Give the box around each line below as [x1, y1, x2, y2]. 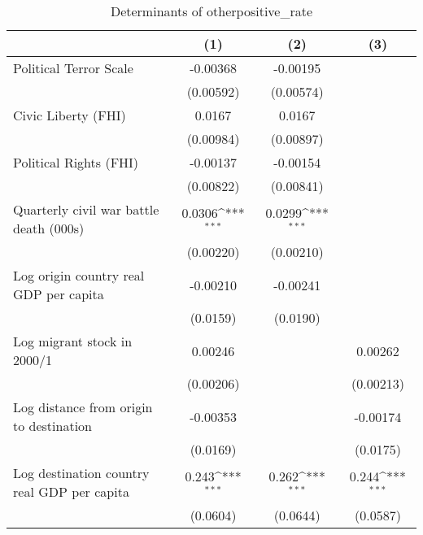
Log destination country [13, 463, 150, 482]
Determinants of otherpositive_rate [110, 2, 313, 20]
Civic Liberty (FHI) [13, 106, 126, 124]
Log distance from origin [13, 398, 153, 416]
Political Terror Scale [13, 59, 133, 77]
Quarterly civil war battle [13, 200, 159, 219]
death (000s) [13, 219, 85, 237]
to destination [13, 416, 92, 435]
